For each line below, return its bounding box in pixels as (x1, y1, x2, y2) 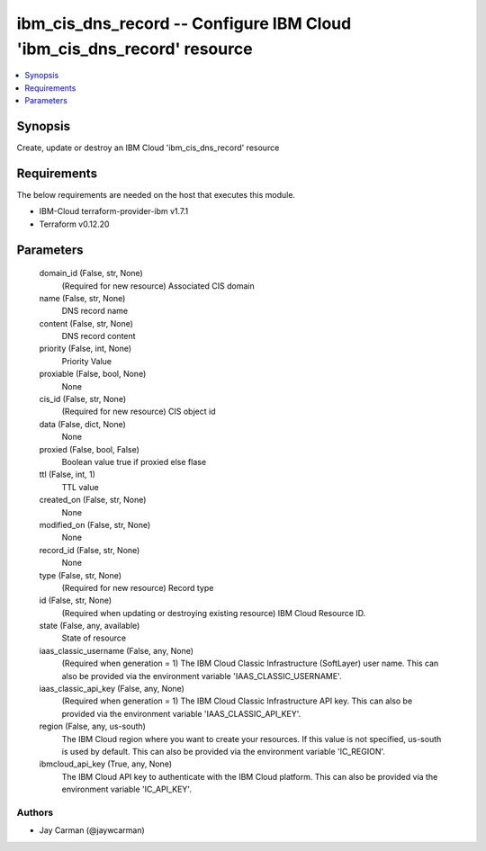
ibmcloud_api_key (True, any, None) (39, 758, 173, 769)
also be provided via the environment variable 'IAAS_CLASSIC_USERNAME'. (61, 670, 342, 681)
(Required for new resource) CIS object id (61, 406, 216, 417)
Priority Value (61, 355, 112, 366)
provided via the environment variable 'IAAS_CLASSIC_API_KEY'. (61, 708, 301, 719)
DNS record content (61, 331, 136, 342)
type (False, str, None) (39, 569, 121, 580)
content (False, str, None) (39, 318, 134, 328)
